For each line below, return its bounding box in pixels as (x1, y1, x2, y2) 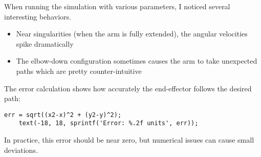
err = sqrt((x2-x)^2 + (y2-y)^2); (4, 111, 122, 119)
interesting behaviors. (4, 11, 71, 22)
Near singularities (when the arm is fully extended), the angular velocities (16, 28, 248, 39)
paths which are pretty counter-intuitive (16, 65, 142, 76)
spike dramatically (16, 38, 74, 49)
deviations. (4, 144, 38, 155)
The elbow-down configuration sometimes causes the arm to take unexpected (16, 55, 257, 66)
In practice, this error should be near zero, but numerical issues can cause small (4, 134, 254, 145)
